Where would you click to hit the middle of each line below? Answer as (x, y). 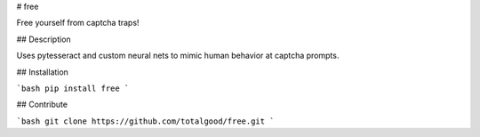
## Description (44, 39)
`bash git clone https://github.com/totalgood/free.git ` (145, 121)
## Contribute (42, 105)
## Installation (42, 72)
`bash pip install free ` (73, 88)
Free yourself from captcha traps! (78, 23)
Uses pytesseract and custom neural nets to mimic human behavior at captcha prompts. (178, 56)
